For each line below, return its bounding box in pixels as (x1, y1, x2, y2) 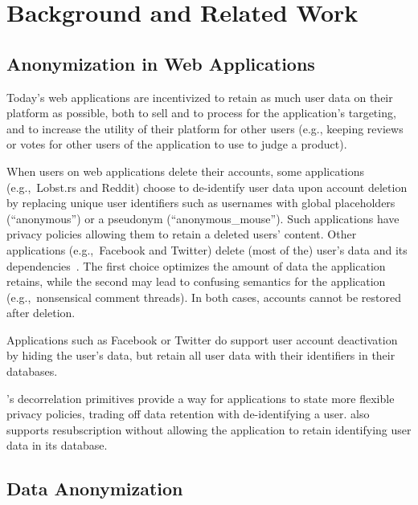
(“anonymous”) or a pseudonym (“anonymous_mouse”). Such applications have (6, 210, 400, 226)
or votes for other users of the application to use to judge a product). (6, 136, 347, 153)
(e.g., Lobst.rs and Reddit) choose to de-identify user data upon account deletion (6, 178, 408, 195)
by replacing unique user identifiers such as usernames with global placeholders (6, 194, 395, 211)
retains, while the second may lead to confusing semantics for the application (6, 273, 386, 290)
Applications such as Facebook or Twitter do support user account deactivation (6, 331, 398, 348)
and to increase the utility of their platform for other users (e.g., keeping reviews (6, 120, 404, 136)
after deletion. (6, 304, 76, 321)
